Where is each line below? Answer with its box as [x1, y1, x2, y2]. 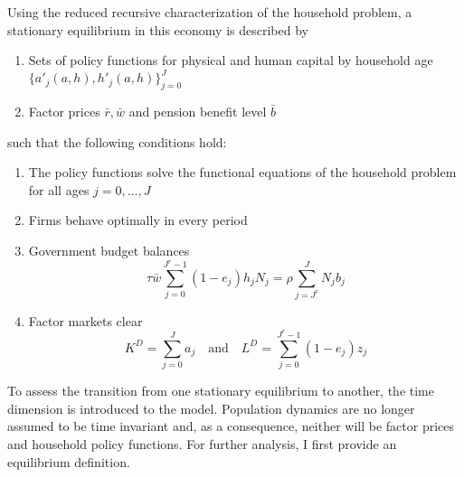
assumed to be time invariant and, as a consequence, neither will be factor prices [7, 416, 455, 435]
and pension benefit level [128, 102, 267, 121]
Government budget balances [28, 241, 190, 260]
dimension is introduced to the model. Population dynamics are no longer [7, 398, 415, 417]
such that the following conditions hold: [7, 132, 227, 151]
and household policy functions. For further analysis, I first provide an [7, 434, 397, 453]
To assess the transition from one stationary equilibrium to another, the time [7, 381, 434, 400]
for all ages [28, 180, 90, 199]
